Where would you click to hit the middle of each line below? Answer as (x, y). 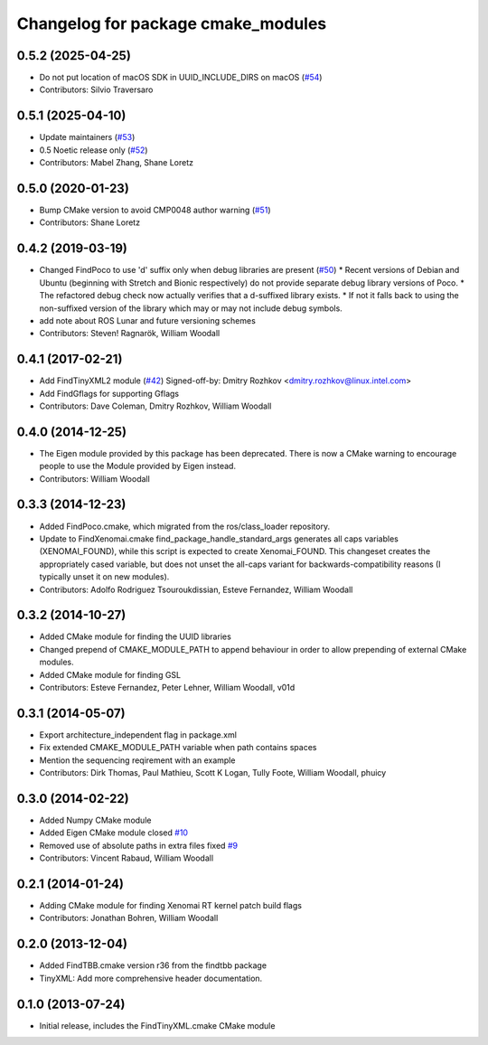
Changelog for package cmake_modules (172, 24)
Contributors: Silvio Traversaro (96, 89)
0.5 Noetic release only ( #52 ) (94, 150)
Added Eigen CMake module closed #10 (114, 833)
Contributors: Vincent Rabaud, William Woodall (127, 858)
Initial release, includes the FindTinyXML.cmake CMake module (157, 1025)
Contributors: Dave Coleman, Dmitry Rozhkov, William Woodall (155, 406)
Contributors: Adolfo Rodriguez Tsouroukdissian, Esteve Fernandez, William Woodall (196, 589)
